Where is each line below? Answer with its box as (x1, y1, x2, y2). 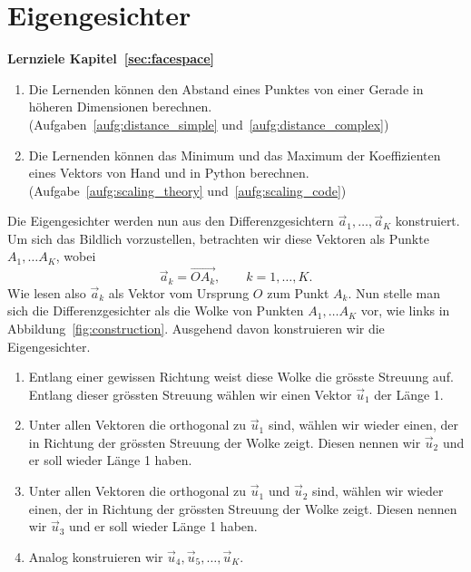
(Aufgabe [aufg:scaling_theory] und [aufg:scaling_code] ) (28, 180, 347, 199)
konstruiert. (395, 211, 460, 230)
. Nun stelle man (348, 283, 441, 302)
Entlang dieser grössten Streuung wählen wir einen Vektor (28, 384, 352, 403)
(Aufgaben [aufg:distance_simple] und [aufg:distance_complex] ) (28, 114, 389, 133)
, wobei (55, 247, 96, 266)
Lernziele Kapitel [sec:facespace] (7, 49, 215, 68)
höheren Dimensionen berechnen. (28, 97, 212, 116)
